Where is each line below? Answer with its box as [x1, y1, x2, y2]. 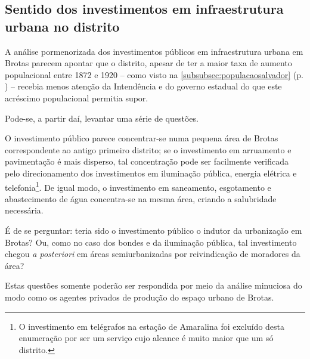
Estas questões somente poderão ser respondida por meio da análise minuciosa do [5, 279, 302, 292]
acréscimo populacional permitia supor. [5, 91, 148, 104]
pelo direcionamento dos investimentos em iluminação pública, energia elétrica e [5, 166, 297, 179]
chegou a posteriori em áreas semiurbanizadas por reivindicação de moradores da [5, 247, 300, 260]
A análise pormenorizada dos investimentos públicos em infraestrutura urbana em [5, 45, 303, 57]
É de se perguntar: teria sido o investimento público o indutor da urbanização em [5, 224, 302, 236]
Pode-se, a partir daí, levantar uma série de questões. [5, 112, 199, 124]
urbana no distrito [5, 17, 120, 35]
